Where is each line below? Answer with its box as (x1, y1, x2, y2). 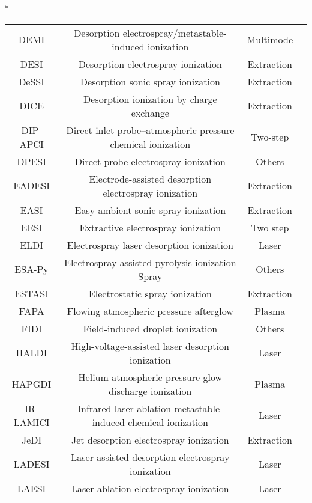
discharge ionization (109, 383, 192, 398)
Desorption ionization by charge (83, 91, 217, 106)
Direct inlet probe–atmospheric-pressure (66, 123, 235, 137)
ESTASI (14, 286, 49, 300)
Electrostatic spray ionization (88, 286, 212, 300)
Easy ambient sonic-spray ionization (74, 203, 226, 217)
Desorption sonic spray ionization (80, 74, 220, 88)
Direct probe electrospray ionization (74, 154, 226, 168)
